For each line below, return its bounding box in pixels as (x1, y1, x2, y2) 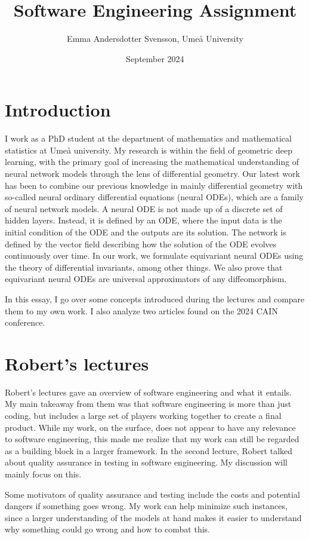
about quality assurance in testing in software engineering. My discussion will (5, 456, 288, 468)
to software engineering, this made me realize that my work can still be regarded (5, 433, 299, 445)
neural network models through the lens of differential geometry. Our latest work (5, 167, 300, 180)
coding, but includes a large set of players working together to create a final (5, 409, 282, 422)
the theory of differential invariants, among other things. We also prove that (5, 261, 283, 273)
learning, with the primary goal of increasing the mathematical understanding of (5, 155, 299, 168)
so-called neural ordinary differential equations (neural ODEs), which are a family (5, 191, 304, 203)
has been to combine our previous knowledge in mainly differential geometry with (5, 179, 303, 191)
